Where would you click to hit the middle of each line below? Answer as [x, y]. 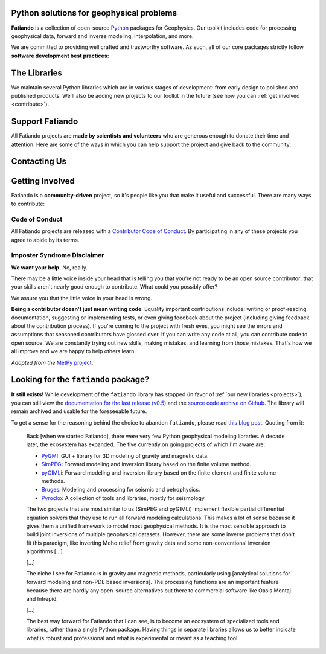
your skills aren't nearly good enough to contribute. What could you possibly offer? [114, 287]
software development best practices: [60, 56]
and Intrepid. [42, 599]
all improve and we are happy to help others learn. [73, 351]
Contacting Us [39, 162]
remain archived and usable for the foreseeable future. [79, 411]
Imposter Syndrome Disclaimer [58, 255]
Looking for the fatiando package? [80, 380]
